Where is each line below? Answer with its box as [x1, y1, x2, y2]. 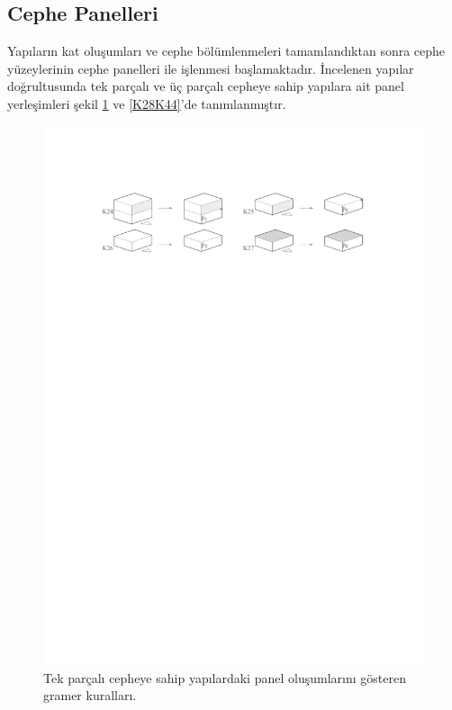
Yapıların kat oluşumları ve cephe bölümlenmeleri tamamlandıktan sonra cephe [7, 41, 446, 60]
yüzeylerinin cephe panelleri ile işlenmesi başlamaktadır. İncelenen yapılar [7, 58, 414, 77]
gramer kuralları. [43, 686, 137, 705]
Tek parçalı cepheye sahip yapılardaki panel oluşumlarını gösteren [43, 668, 406, 687]
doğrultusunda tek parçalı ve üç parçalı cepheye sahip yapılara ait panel [7, 76, 404, 95]
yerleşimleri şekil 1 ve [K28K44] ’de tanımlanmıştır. [7, 94, 286, 112]
